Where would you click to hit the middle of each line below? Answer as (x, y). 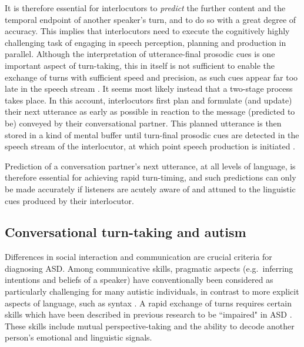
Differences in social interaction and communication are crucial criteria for (138, 257)
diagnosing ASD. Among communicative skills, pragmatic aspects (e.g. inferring (149, 268)
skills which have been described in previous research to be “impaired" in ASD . (148, 314)
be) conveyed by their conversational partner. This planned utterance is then (143, 123)
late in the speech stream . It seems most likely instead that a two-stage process (149, 89)
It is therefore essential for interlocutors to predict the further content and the (145, 8)
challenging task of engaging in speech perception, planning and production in (146, 42)
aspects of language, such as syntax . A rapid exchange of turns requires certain (148, 303)
